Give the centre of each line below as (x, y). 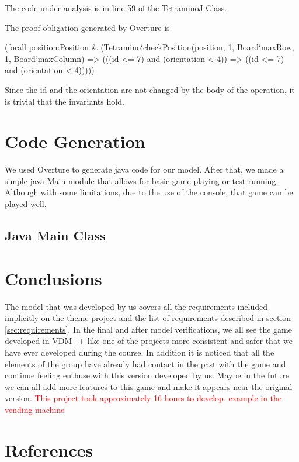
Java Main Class (55, 235)
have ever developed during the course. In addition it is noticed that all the (140, 352)
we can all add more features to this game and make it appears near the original (149, 386)
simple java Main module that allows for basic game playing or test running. (142, 180)
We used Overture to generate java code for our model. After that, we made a (144, 169)
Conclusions (53, 278)
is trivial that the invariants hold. (65, 101)
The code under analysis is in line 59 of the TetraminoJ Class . (116, 8)
